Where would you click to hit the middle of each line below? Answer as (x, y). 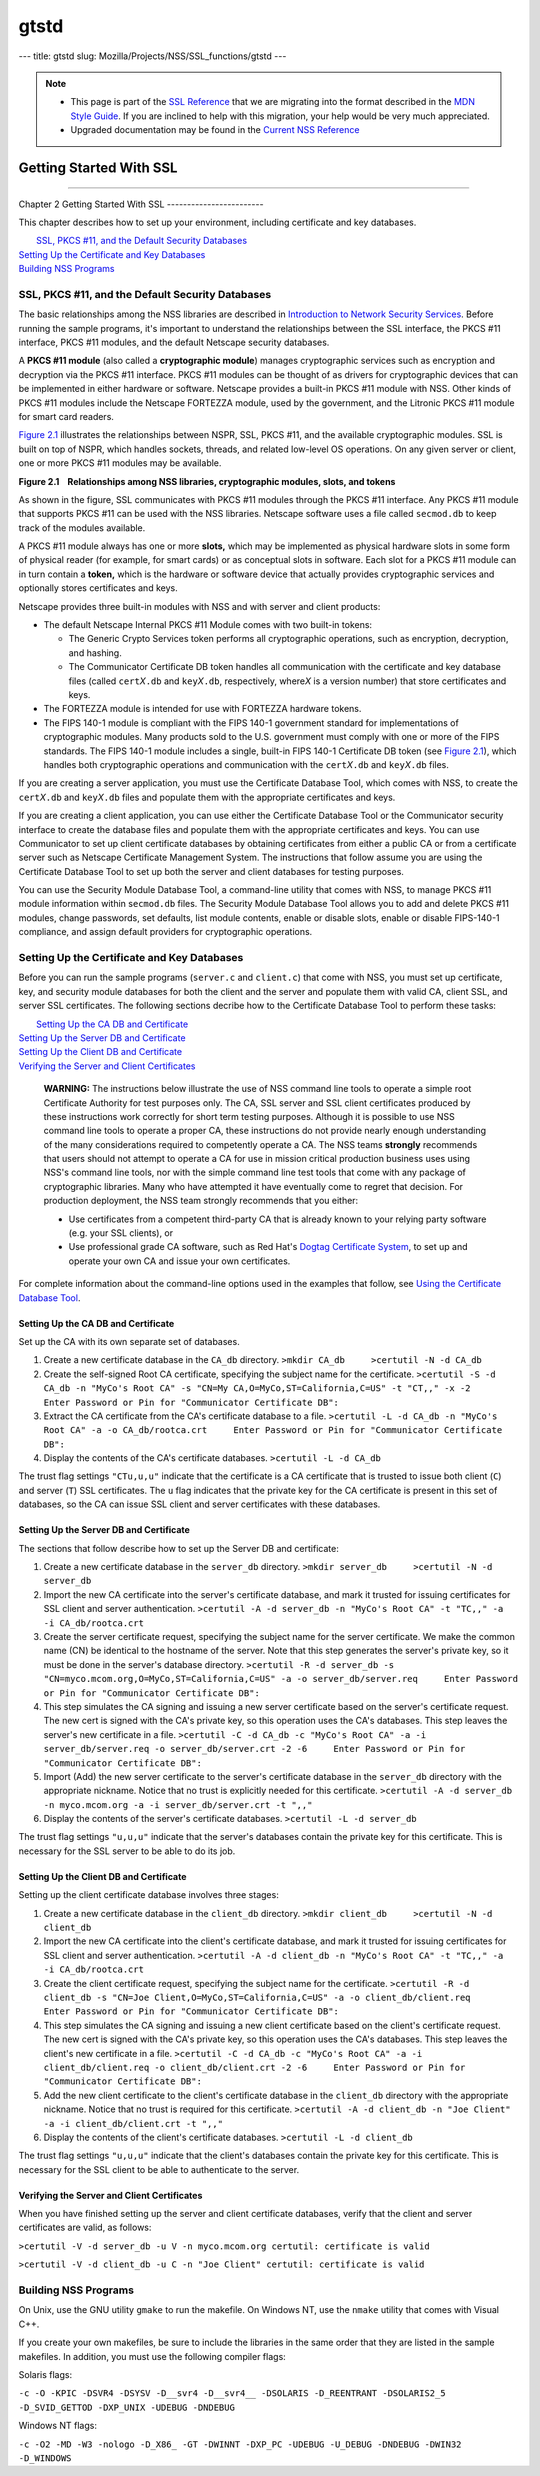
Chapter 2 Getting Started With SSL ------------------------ (141, 204)
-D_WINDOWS (45, 2458)
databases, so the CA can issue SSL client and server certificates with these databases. (199, 1504)
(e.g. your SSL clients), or (121, 1233)
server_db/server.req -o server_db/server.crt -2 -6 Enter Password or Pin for (254, 1749)
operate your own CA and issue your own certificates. (179, 1261)
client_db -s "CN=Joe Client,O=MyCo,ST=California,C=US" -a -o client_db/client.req (257, 1997)
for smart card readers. (66, 416)
